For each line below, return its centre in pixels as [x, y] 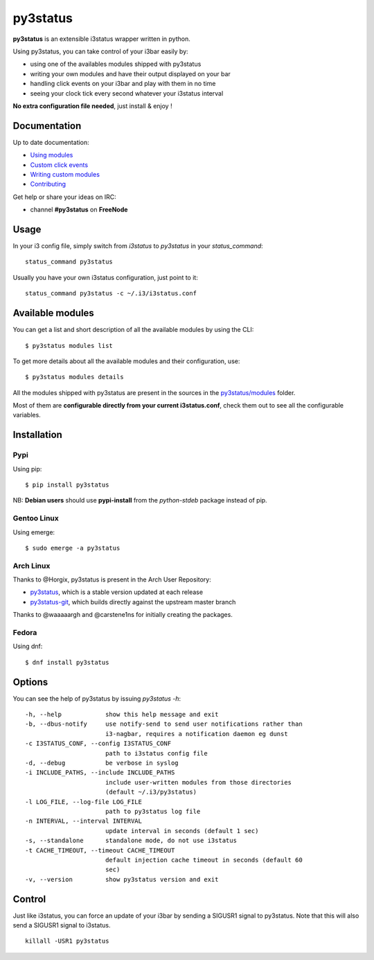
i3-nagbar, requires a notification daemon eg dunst [196, 734]
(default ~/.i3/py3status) [151, 792]
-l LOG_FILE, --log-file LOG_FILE [83, 802]
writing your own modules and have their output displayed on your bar [131, 73]
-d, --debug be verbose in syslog [102, 763]
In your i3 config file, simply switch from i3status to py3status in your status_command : [138, 246]
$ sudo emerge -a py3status [73, 548]
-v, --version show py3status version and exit [122, 879]
